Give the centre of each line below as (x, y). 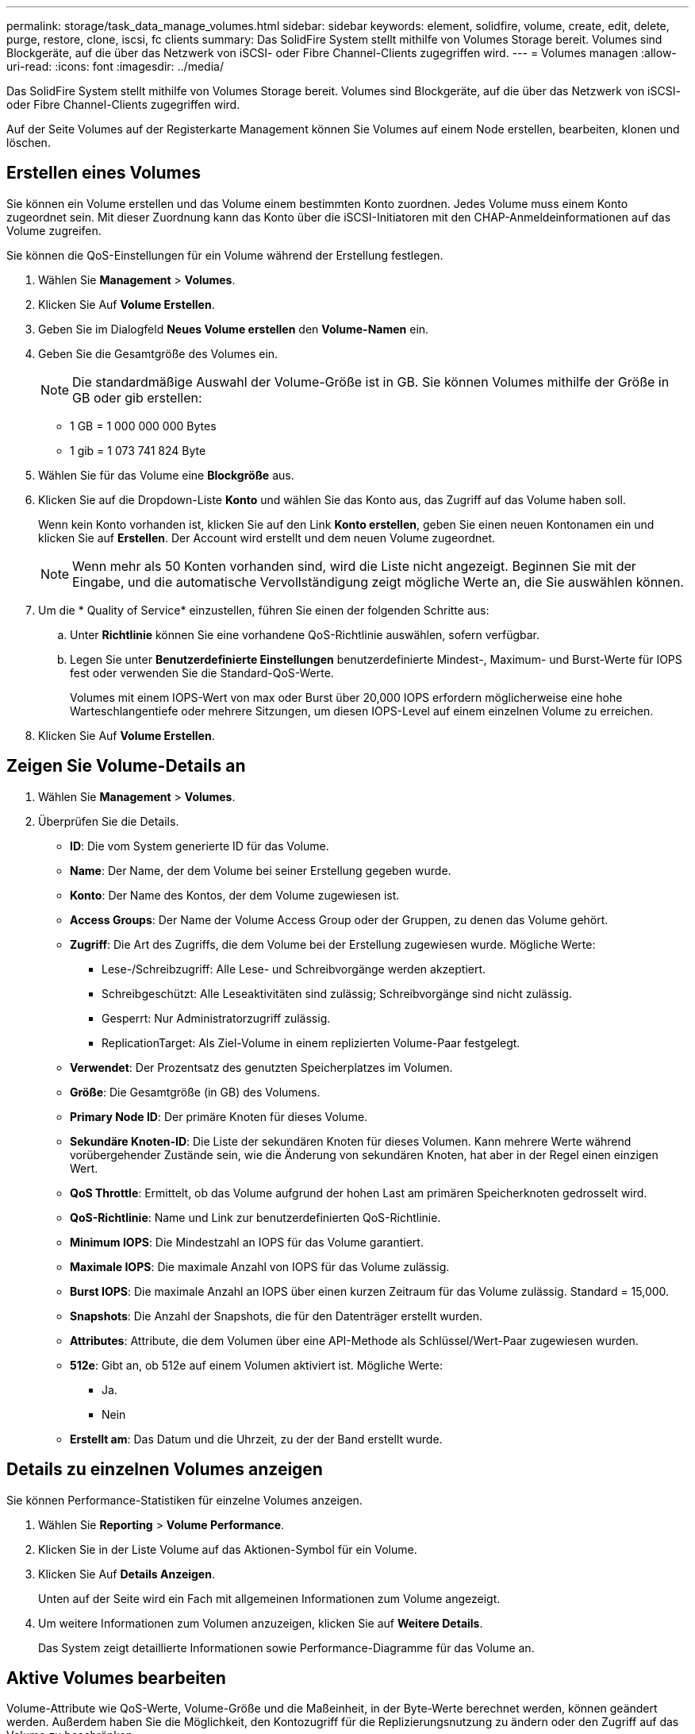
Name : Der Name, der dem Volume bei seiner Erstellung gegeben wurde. (261, 870)
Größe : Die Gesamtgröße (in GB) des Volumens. (195, 1092)
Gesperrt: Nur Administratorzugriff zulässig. (216, 1018)
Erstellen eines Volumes (104, 173)
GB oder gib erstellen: (137, 397)
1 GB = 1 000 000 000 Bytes (143, 426)
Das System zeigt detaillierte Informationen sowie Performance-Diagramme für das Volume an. (286, 1647)
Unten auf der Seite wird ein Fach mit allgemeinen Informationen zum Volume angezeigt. (269, 1598)
